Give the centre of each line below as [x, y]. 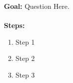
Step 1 [25, 41]
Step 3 [25, 74]
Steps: [14, 25]
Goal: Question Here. [37, 6]
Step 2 [25, 58]
